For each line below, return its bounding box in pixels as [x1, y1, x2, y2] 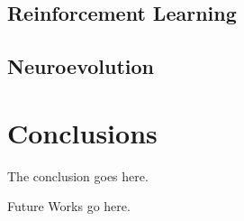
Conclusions [7, 114, 158, 151]
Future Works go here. [7, 197, 131, 216]
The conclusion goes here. [7, 166, 149, 185]
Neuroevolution [7, 52, 155, 80]
